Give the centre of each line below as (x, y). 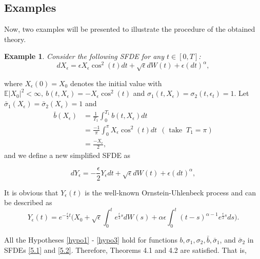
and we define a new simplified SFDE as (67, 155)
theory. (15, 39)
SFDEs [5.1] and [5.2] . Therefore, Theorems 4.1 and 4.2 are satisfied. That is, (125, 250)
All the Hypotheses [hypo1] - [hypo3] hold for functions (91, 240)
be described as (28, 202)
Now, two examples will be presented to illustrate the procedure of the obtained (130, 29)
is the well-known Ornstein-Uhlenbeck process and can (170, 192)
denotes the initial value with (116, 83)
